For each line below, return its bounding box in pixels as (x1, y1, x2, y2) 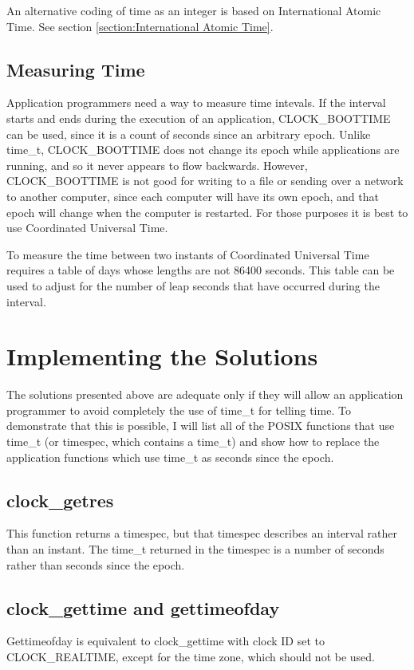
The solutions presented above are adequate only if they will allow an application (6, 386, 404, 403)
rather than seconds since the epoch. (6, 556, 185, 573)
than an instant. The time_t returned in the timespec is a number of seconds (6, 541, 384, 557)
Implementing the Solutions (6, 340, 318, 372)
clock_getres (6, 487, 114, 512)
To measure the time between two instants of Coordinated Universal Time (6, 246, 369, 262)
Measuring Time (6, 57, 145, 81)
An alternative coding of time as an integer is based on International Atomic (6, 2, 381, 18)
